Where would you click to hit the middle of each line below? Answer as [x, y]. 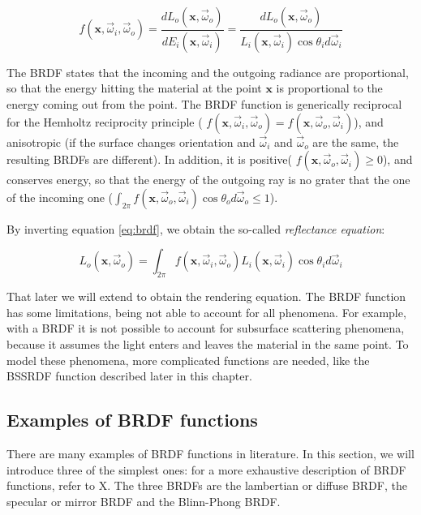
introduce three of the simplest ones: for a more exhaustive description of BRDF [206, 469]
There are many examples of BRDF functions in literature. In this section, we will [210, 453]
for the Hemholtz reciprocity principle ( [105, 121]
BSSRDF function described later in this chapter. [129, 376]
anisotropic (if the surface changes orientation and [131, 142]
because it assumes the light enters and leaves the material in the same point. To [208, 344]
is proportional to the [329, 88]
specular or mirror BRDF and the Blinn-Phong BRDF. [144, 501]
